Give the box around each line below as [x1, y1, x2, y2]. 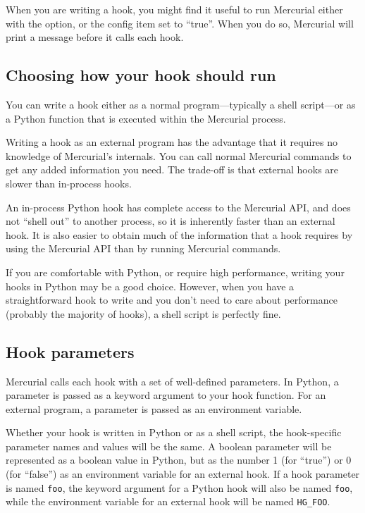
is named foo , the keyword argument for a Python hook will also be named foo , [6, 480, 353, 495]
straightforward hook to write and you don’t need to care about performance [6, 292, 338, 307]
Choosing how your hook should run [6, 64, 276, 86]
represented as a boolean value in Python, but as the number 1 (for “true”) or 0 [6, 452, 352, 467]
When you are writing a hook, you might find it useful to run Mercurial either [6, 2, 343, 16]
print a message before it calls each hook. [6, 30, 184, 44]
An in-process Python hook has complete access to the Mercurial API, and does [6, 199, 351, 214]
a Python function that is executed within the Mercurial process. [6, 111, 286, 125]
